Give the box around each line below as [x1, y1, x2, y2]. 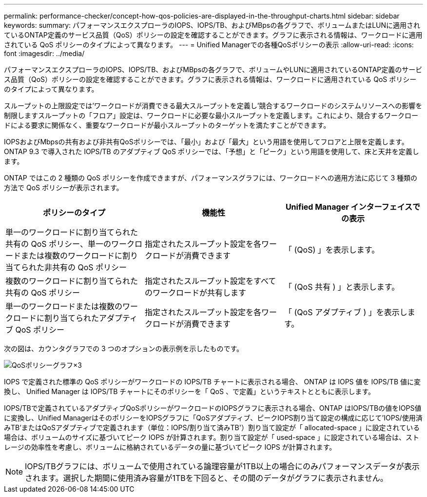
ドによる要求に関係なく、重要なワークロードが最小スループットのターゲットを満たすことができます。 [4, 121, 330, 129]
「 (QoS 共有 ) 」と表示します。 [284, 282, 400, 292]
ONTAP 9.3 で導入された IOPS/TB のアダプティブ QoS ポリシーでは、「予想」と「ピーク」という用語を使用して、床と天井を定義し [4, 147, 419, 156]
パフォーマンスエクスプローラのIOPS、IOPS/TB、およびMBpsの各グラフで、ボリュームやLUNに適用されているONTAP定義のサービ [4, 65, 423, 74]
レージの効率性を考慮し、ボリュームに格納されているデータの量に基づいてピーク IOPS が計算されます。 [4, 443, 336, 451]
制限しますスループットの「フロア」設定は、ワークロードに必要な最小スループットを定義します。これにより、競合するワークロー [4, 111, 419, 119]
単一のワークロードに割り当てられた [5, 227, 138, 237]
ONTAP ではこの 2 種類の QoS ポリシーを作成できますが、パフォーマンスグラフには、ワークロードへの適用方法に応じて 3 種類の [4, 174, 417, 182]
